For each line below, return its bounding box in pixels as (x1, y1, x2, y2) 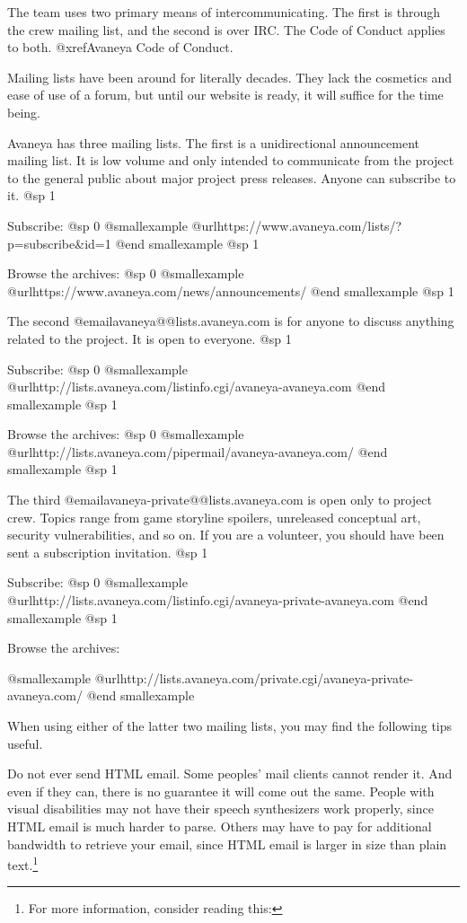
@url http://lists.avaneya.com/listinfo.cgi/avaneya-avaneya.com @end (7, 377, 386, 396)
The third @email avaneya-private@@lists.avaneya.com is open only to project (7, 490, 432, 509)
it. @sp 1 (7, 186, 56, 205)
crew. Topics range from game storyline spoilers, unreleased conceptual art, (7, 507, 421, 526)
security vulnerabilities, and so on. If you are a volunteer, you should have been (7, 525, 445, 544)
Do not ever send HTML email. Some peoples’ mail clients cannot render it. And (7, 764, 453, 783)
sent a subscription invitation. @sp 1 (7, 542, 208, 561)
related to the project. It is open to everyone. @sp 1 (7, 329, 292, 347)
